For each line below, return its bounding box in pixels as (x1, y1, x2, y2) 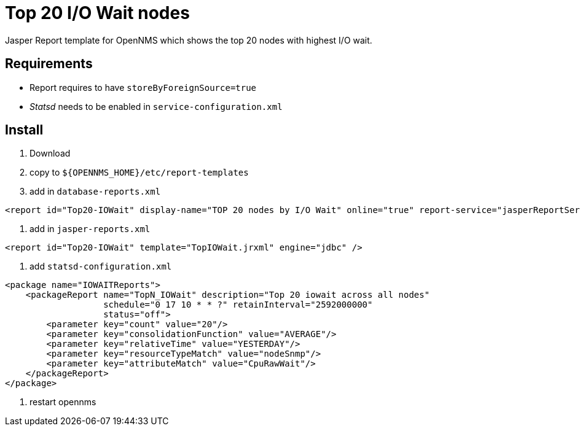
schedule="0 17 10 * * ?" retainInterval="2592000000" (103, 300, 373, 310)
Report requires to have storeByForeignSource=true (29, 82, 257, 93)
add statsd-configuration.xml (29, 261, 172, 272)
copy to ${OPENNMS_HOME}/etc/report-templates (29, 167, 249, 178)
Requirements (5, 56, 93, 72)
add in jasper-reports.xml (29, 223, 151, 235)
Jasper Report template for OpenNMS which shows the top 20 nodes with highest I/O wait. (5, 34, 372, 45)
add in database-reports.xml (29, 186, 161, 197)
